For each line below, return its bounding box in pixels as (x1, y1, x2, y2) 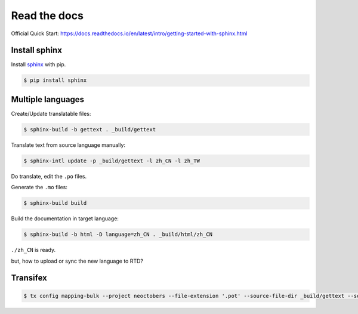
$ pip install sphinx (23, 77, 87, 84)
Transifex (11, 273, 47, 283)
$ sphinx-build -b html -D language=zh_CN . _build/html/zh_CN (23, 231, 213, 238)
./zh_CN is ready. (11, 247, 56, 254)
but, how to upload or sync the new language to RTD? (11, 257, 143, 264)
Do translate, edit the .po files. (11, 173, 87, 180)
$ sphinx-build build (23, 200, 87, 207)
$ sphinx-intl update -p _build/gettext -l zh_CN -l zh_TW (23, 157, 200, 164)
